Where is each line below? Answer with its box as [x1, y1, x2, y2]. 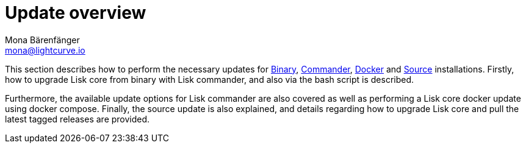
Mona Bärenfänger [5, 34, 80, 45]
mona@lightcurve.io [5, 44, 85, 55]
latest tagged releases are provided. [5, 113, 150, 124]
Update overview [5, 2, 146, 23]
